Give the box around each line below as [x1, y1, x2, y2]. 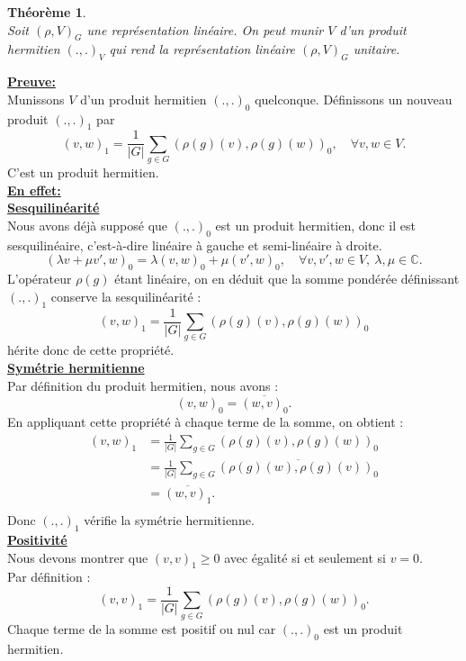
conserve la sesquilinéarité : [50, 286, 202, 305]
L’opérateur [7, 269, 72, 288]
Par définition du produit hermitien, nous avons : [7, 376, 279, 394]
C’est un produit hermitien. [7, 163, 159, 182]
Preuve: [7, 72, 56, 91]
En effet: [7, 180, 61, 199]
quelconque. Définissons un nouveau [255, 89, 453, 108]
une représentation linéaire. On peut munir [86, 20, 324, 39]
